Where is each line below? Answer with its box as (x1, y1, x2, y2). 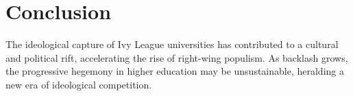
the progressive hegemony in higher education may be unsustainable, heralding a (5, 64, 344, 78)
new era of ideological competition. (5, 77, 152, 91)
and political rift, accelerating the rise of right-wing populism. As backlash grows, (5, 50, 348, 64)
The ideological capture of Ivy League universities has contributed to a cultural (5, 37, 339, 51)
